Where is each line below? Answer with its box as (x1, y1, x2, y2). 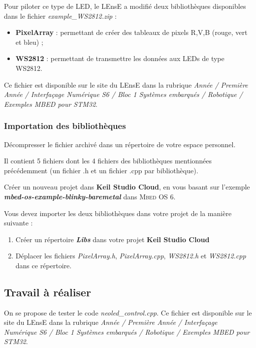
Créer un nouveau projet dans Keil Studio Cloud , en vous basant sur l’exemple (4, 182, 250, 192)
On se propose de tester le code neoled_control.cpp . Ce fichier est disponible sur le (4, 307, 252, 317)
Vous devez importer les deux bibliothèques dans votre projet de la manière (4, 208, 232, 218)
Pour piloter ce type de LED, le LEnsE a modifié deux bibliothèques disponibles (4, 1, 246, 11)
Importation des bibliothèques (4, 120, 126, 132)
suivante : (4, 218, 33, 228)
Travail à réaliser (4, 284, 91, 299)
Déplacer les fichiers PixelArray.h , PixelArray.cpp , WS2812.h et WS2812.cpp (15, 251, 246, 261)
